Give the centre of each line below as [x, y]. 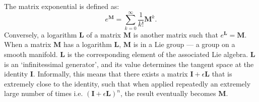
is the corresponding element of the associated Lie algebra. [158, 54]
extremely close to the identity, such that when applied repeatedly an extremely [127, 83]
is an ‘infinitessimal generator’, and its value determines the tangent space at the [129, 64]
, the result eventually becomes [168, 93]
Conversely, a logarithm [41, 34]
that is [222, 74]
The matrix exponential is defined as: [62, 6]
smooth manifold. [31, 54]
